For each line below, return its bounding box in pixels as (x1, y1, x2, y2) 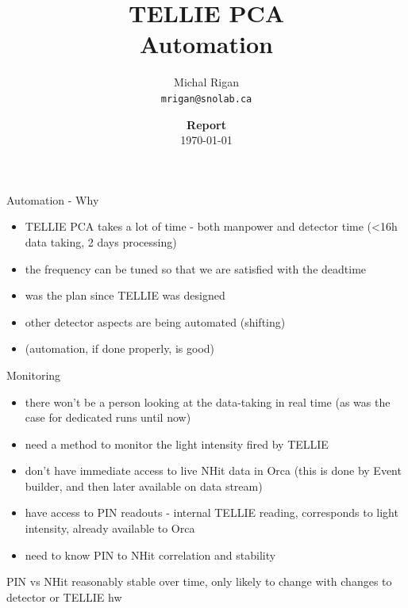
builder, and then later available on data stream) (25, 477, 263, 494)
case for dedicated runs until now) (25, 409, 191, 426)
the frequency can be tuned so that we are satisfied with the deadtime (25, 260, 367, 277)
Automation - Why (6, 191, 99, 208)
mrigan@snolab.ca (160, 93, 252, 105)
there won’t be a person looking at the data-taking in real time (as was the (25, 393, 391, 410)
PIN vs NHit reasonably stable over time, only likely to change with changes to (6, 573, 392, 590)
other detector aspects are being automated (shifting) (25, 313, 286, 330)
